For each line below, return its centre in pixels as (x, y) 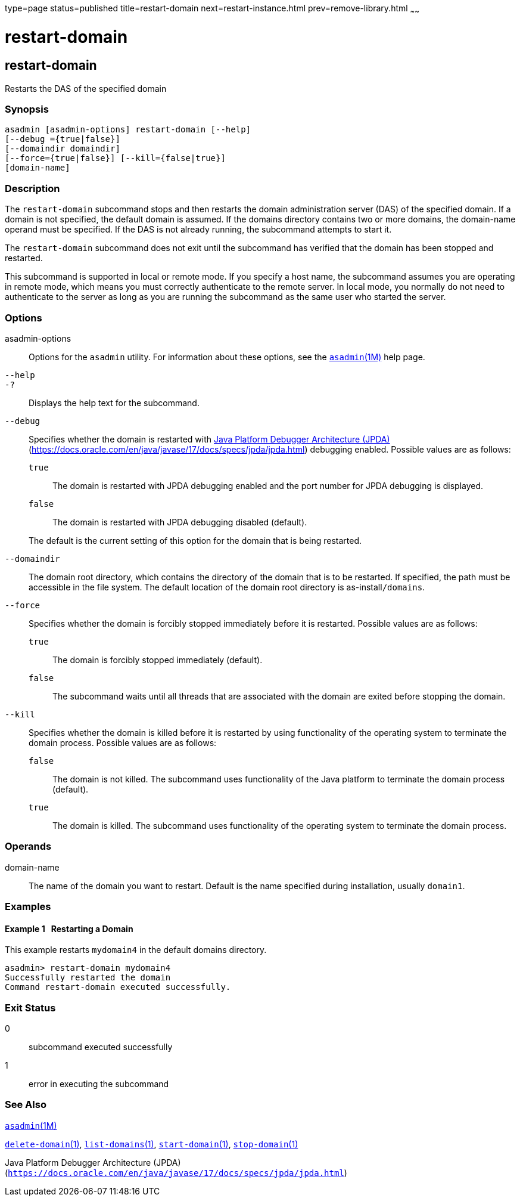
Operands (28, 846)
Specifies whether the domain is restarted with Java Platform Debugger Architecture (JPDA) (209, 439)
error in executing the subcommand (99, 1084)
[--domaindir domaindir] (63, 149)
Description (32, 188)
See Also (26, 1105)
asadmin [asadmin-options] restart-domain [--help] (128, 130)
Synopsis (27, 109)
